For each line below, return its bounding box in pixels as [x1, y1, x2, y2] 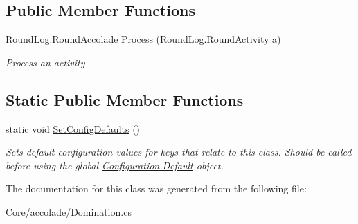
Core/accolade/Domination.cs [6, 204, 132, 218]
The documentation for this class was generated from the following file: [6, 181, 307, 196]
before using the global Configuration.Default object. [6, 158, 224, 172]
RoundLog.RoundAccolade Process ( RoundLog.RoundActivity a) [6, 32, 281, 46]
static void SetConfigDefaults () [6, 121, 141, 136]
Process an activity [6, 55, 85, 69]
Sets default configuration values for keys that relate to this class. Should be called [6, 144, 352, 159]
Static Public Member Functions [6, 88, 244, 110]
